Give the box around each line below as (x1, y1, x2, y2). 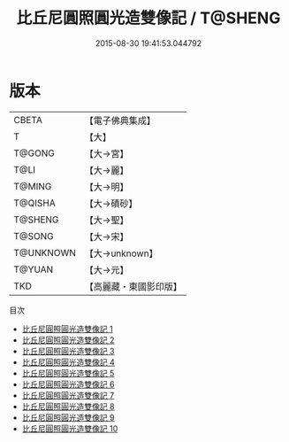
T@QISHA (13, 197, 56, 209)
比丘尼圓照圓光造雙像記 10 (21, 423, 118, 434)
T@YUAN (13, 263, 54, 275)
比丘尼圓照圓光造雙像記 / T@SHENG (16, 8, 281, 28)
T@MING (13, 180, 52, 192)
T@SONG (13, 229, 55, 242)
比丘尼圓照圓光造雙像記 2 (21, 334, 115, 345)
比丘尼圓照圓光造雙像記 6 (21, 378, 115, 390)
